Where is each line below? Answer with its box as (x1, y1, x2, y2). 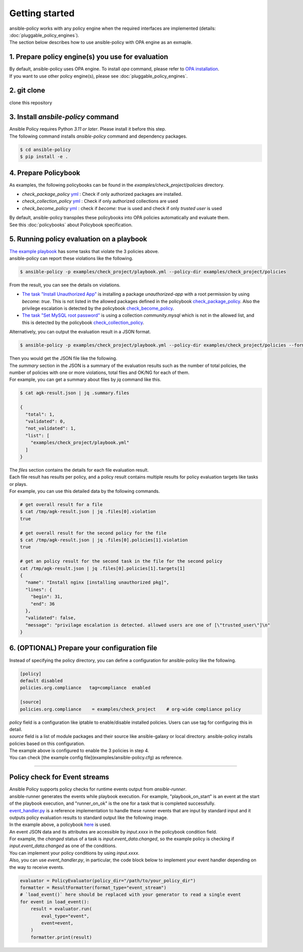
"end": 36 (30, 601, 55, 607)
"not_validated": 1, (25, 426, 76, 431)
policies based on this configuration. (9, 740, 85, 747)
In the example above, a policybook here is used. (9, 821, 111, 827)
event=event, (41, 920, 74, 926)
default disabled (20, 678, 63, 683)
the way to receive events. (9, 864, 64, 870)
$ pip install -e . (20, 154, 68, 159)
